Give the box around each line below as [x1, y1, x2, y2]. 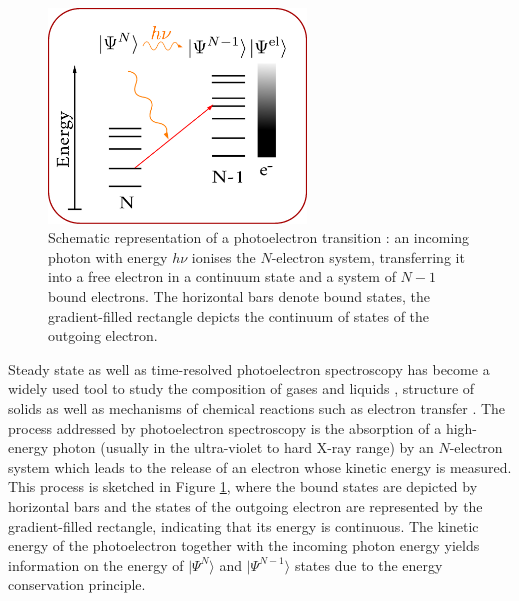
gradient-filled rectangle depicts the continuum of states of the [48, 305, 430, 326]
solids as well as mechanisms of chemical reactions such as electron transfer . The [8, 398, 506, 419]
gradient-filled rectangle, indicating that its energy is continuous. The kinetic [8, 515, 479, 536]
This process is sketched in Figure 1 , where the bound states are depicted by [8, 476, 478, 497]
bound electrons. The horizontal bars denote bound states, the [48, 286, 430, 307]
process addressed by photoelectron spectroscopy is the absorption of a [8, 417, 442, 438]
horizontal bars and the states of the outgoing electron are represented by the [8, 496, 483, 516]
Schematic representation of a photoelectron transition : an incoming [48, 227, 470, 248]
